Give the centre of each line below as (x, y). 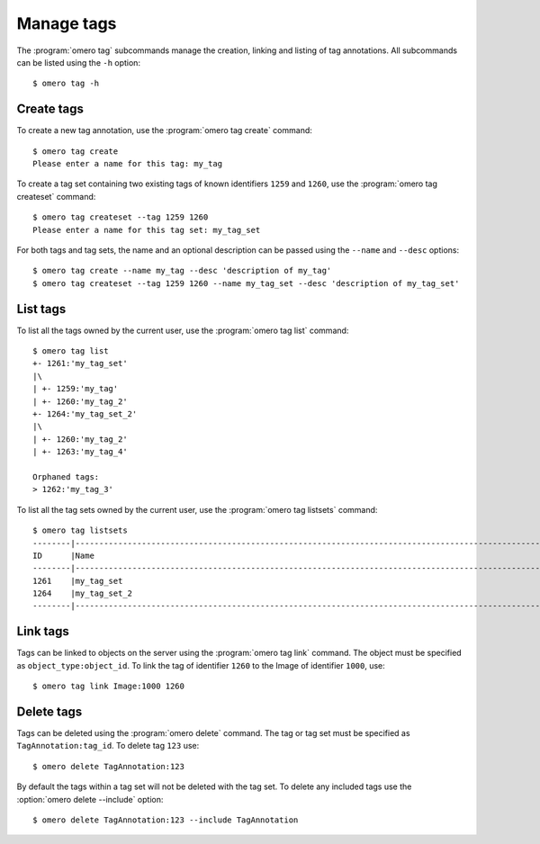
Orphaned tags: (66, 476)
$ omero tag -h (66, 84)
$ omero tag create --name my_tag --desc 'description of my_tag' (182, 271)
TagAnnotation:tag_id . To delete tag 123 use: (108, 746)
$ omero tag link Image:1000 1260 (108, 687)
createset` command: (56, 196)
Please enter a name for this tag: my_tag (128, 164)
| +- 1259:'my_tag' (76, 389)
